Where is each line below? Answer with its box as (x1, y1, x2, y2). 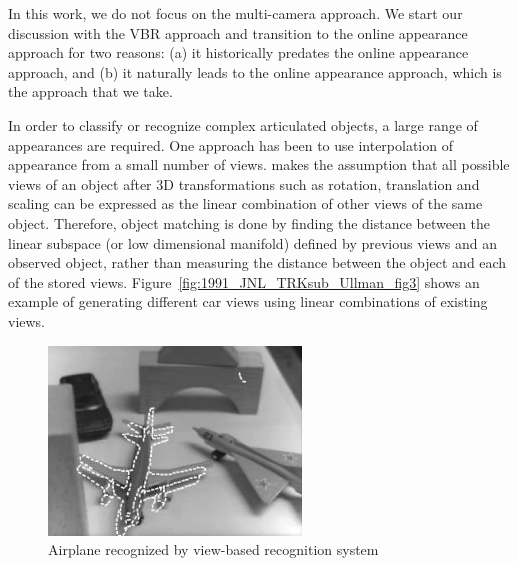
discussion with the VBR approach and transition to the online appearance (8, 22, 468, 43)
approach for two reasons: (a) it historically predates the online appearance (8, 42, 469, 63)
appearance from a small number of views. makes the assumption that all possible (8, 154, 510, 175)
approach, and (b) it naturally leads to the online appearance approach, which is (8, 61, 502, 82)
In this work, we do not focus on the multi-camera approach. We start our (8, 3, 463, 23)
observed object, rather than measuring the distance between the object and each (8, 252, 507, 273)
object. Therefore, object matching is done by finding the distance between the (8, 212, 491, 233)
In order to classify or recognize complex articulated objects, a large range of (8, 114, 478, 135)
